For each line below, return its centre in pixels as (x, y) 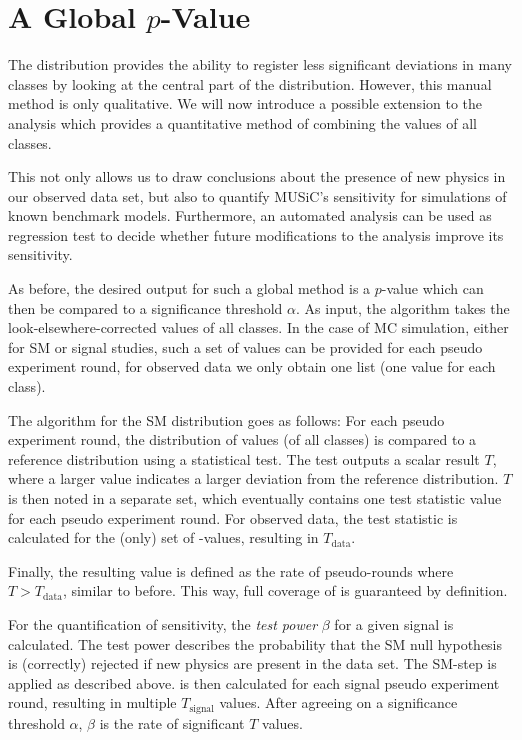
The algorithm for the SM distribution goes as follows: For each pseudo (226, 419)
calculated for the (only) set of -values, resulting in (163, 537)
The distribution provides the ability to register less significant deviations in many (260, 64)
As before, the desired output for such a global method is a (189, 288)
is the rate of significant (172, 722)
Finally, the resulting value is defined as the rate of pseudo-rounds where (231, 570)
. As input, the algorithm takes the (403, 307)
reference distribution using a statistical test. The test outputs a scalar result (244, 458)
